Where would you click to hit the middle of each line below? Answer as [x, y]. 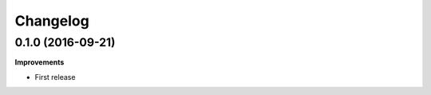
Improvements [40, 62]
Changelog [52, 21]
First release [55, 77]
